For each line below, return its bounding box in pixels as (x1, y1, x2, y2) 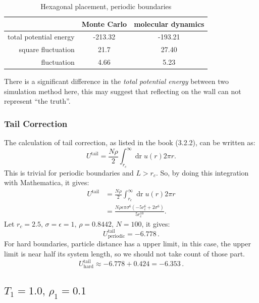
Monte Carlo (81, 18, 127, 29)
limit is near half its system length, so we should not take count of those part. (4, 248, 245, 259)
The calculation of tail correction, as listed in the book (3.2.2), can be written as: (4, 137, 255, 148)
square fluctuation (19, 44, 75, 55)
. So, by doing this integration (156, 167, 249, 178)
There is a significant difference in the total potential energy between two (4, 76, 229, 86)
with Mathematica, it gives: (4, 177, 89, 188)
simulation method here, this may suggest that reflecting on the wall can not (4, 85, 241, 96)
